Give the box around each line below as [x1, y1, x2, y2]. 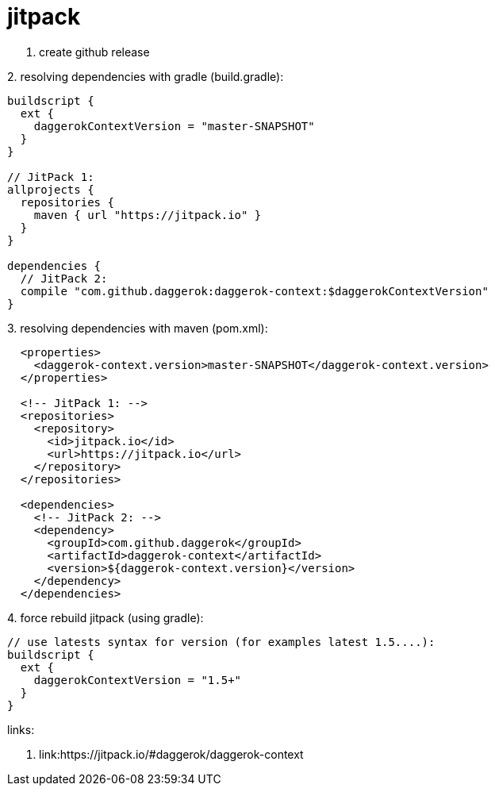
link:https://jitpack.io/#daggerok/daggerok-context [39, 747, 304, 761]
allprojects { [7, 183, 94, 196]
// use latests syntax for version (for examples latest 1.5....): [7, 635, 436, 648]
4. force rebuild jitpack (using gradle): [7, 610, 204, 625]
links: [7, 722, 35, 736]
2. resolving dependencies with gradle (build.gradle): [7, 69, 284, 83]
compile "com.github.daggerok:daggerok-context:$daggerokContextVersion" [20, 284, 489, 298]
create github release [39, 44, 150, 59]
